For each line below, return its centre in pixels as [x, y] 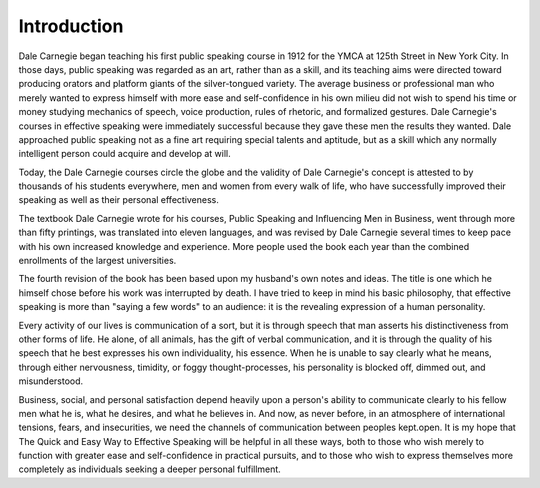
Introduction [71, 26]
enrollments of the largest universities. [97, 261]
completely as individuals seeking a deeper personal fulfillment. [150, 469]
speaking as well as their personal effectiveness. [119, 200]
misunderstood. [51, 381]
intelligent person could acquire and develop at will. [124, 154]
